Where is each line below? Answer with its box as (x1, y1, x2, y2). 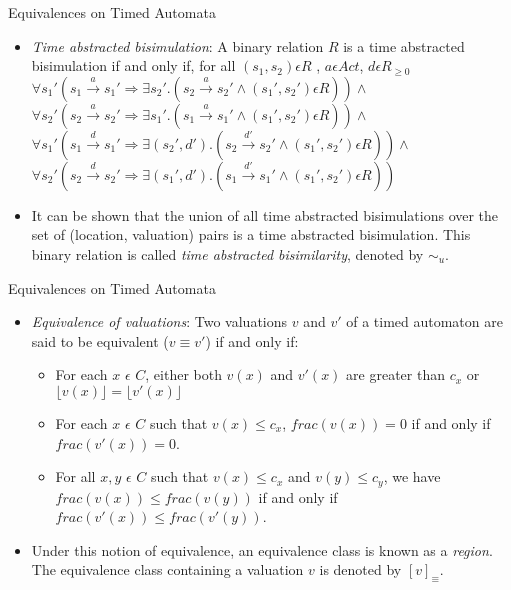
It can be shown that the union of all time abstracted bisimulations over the (31, 204, 499, 225)
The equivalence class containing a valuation (31, 559, 304, 580)
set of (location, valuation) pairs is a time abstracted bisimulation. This (31, 224, 471, 245)
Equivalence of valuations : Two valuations (31, 311, 288, 332)
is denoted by (319, 559, 402, 580)
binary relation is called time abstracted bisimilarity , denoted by (31, 243, 424, 264)
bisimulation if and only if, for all (31, 55, 236, 76)
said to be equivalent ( (31, 330, 169, 351)
